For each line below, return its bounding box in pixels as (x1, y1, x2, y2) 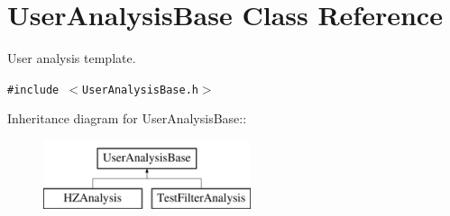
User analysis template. (7, 49, 136, 67)
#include (7, 83, 60, 96)
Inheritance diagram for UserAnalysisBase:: (7, 109, 247, 128)
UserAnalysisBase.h (82, 83, 198, 96)
